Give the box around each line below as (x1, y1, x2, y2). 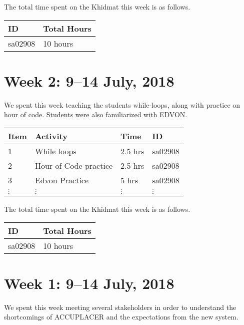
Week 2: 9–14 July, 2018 (4, 70, 174, 91)
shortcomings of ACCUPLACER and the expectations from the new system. (4, 311, 238, 322)
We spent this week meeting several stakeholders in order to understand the (4, 301, 236, 312)
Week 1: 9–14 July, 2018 (4, 272, 174, 293)
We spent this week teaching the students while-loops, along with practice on (4, 99, 240, 110)
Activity (34, 130, 67, 142)
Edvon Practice (34, 174, 89, 186)
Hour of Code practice (34, 159, 113, 171)
